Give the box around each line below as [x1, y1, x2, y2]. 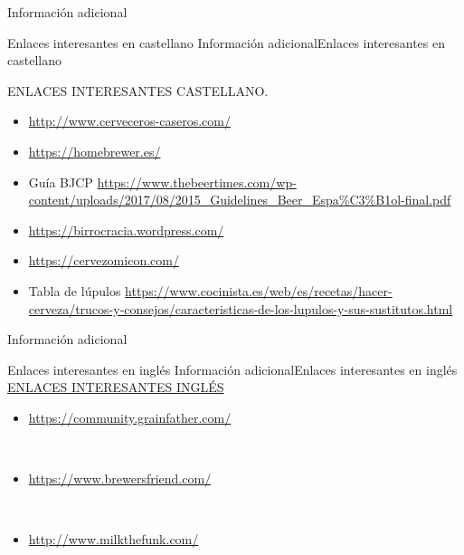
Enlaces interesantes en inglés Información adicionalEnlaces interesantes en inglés [7, 359, 458, 378]
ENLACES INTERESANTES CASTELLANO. [7, 81, 269, 100]
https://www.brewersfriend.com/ [28, 469, 212, 488]
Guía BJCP [28, 172, 93, 191]
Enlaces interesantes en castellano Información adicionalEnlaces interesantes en [7, 33, 446, 52]
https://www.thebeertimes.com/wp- [97, 172, 297, 191]
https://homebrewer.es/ [28, 141, 161, 160]
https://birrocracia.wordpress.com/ [28, 220, 224, 239]
